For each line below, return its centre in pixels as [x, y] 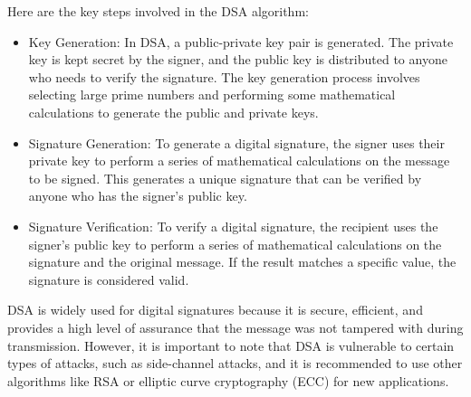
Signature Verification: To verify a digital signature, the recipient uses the [233, 226]
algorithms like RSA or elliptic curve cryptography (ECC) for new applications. [228, 380]
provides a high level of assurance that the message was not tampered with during [235, 327]
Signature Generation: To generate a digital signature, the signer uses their [236, 142]
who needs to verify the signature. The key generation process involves [224, 76]
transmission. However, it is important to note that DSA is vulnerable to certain [231, 345]
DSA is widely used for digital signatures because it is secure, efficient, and [215, 310]
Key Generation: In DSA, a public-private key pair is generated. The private [241, 41]
